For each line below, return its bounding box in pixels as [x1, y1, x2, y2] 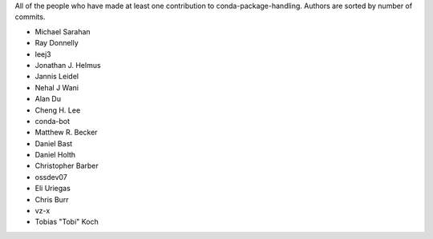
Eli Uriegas [34, 184, 71, 193]
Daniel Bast [34, 138, 73, 148]
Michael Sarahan [34, 26, 91, 36]
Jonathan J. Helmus [34, 60, 101, 70]
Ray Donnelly [34, 38, 79, 48]
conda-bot [34, 116, 71, 125]
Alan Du [34, 94, 62, 104]
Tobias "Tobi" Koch [34, 217, 99, 227]
